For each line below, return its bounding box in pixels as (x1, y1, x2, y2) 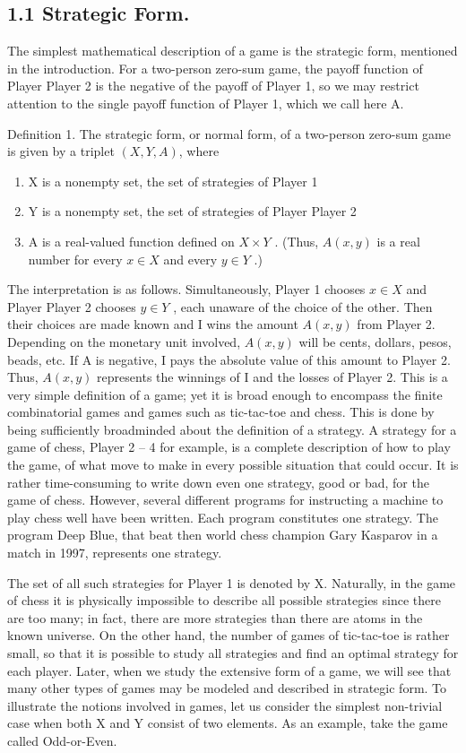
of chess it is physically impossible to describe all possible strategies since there (7, 591, 441, 610)
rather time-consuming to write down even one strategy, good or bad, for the (7, 472, 429, 491)
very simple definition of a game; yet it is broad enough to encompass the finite (7, 385, 443, 403)
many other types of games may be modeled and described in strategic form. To (7, 679, 447, 697)
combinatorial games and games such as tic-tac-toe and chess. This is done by (7, 402, 435, 421)
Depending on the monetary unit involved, (7, 332, 241, 351)
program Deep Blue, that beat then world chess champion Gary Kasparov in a (7, 525, 438, 544)
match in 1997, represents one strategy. (7, 543, 222, 562)
